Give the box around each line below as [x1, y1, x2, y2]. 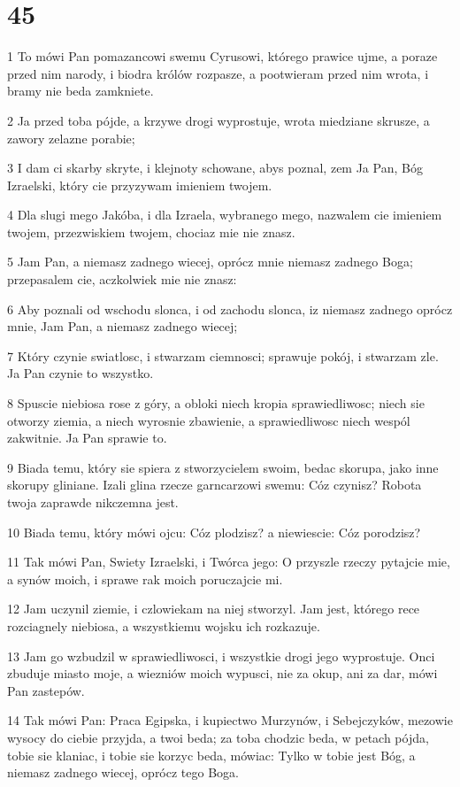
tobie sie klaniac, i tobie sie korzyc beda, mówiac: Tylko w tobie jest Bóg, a [7, 745, 416, 764]
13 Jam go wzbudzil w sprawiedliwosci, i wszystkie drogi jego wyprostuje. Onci [7, 646, 435, 665]
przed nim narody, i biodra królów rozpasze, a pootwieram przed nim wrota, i [7, 64, 429, 82]
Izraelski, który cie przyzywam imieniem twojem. [7, 175, 272, 194]
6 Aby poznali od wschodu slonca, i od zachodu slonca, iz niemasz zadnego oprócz [7, 299, 453, 318]
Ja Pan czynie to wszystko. [7, 364, 154, 382]
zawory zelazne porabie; [7, 128, 135, 147]
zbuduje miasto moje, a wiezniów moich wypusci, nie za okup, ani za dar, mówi [7, 664, 438, 683]
